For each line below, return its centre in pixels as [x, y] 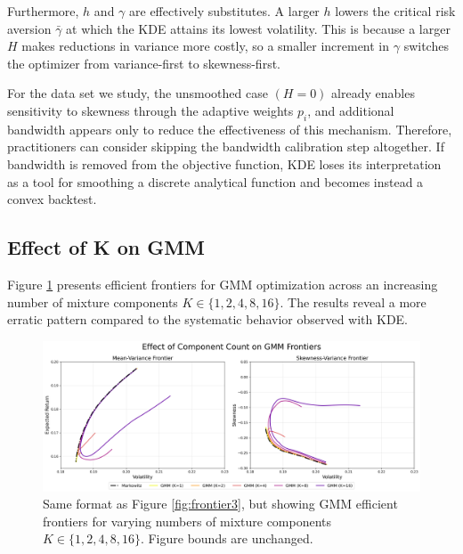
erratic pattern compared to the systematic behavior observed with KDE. [208, 319]
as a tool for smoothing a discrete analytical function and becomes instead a [215, 181]
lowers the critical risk [395, 11]
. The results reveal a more [353, 301]
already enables [373, 93]
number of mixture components [93, 301]
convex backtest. [52, 199]
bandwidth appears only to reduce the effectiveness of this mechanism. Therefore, [230, 129]
